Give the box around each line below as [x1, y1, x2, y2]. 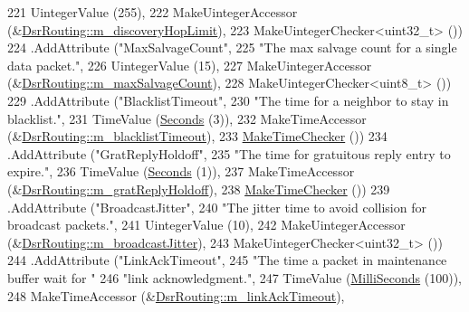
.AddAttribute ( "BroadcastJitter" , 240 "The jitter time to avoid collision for [7, 197, 426, 216]
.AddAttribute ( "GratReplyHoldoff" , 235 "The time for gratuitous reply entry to [7, 144, 451, 163]
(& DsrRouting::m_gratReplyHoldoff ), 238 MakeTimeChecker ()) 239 [7, 179, 390, 198]
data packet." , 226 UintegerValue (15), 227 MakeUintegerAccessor [7, 55, 372, 74]
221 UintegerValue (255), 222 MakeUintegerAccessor [7, 3, 298, 21]
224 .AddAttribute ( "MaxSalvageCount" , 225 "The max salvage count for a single [7, 38, 457, 57]
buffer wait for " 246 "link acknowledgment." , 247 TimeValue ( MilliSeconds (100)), [7, 268, 463, 287]
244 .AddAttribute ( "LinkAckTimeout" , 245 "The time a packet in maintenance [7, 251, 447, 269]
